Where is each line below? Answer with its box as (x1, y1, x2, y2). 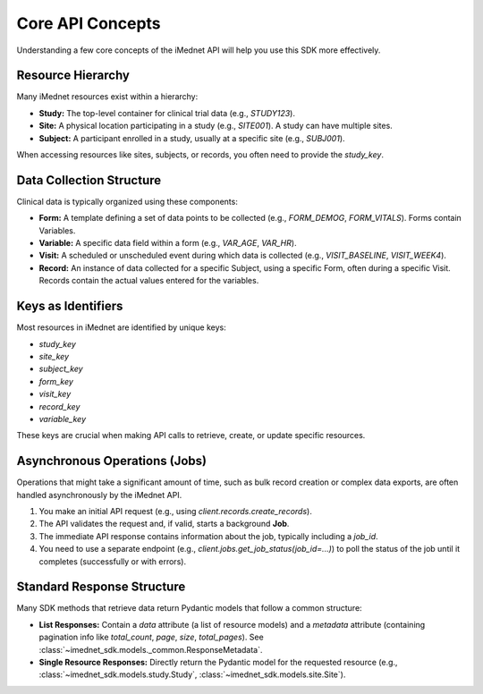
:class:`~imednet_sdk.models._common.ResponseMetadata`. (38, 644, 263, 655)
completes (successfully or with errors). (38, 555, 187, 567)
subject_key (38, 363, 84, 375)
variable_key (38, 413, 87, 424)
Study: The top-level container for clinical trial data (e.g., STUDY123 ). (38, 107, 295, 118)
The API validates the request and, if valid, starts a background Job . (38, 519, 290, 529)
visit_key (38, 389, 72, 400)
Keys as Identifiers (16, 299, 123, 314)
